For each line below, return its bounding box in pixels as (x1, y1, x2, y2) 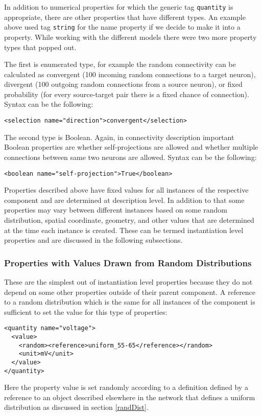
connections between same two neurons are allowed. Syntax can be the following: (4, 151, 257, 162)
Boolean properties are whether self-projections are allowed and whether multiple (4, 142, 258, 152)
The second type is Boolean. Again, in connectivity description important (4, 131, 234, 142)
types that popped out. (4, 41, 77, 52)
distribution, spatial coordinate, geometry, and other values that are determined (4, 214, 254, 225)
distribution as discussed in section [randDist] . (4, 402, 149, 412)
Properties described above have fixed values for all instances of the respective (4, 184, 249, 195)
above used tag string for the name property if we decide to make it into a (4, 21, 241, 32)
